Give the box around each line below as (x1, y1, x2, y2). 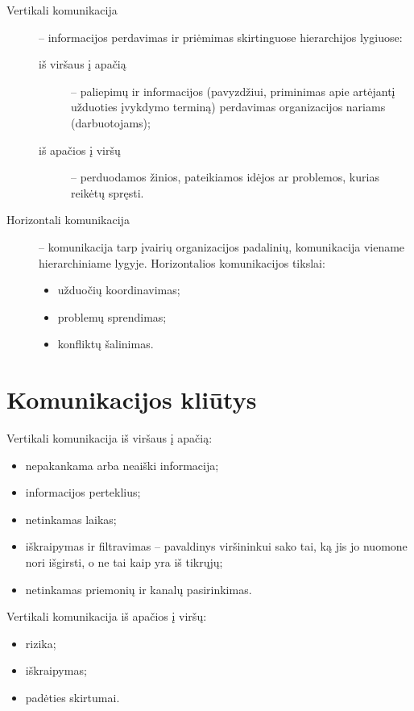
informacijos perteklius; (25, 484, 141, 501)
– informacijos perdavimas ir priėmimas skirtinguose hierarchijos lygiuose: (39, 28, 403, 45)
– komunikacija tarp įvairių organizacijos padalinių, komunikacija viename (39, 238, 405, 255)
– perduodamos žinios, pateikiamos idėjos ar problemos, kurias (71, 168, 379, 185)
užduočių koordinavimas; (57, 281, 180, 298)
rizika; (25, 634, 56, 651)
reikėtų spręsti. (71, 184, 144, 201)
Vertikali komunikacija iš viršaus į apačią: (6, 430, 213, 447)
